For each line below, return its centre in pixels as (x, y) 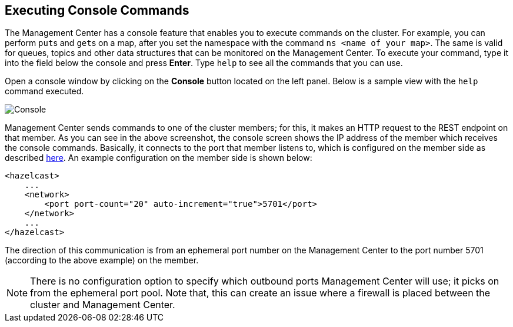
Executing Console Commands (97, 10)
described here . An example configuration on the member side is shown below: (159, 158)
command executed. (44, 91)
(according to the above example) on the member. (102, 260)
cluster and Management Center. (103, 305)
